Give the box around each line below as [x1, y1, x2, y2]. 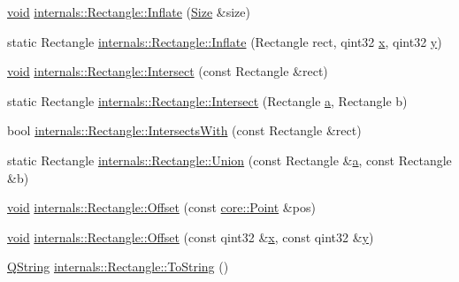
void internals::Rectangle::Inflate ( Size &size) [7, 3, 250, 20]
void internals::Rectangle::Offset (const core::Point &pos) [7, 198, 316, 217]
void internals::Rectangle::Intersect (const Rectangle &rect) [7, 62, 328, 80]
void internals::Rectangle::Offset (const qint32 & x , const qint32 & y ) [7, 227, 374, 246]
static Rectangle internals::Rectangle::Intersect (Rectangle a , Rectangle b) [7, 91, 408, 110]
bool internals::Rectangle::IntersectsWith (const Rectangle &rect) [7, 121, 362, 140]
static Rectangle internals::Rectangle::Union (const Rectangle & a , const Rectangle [7, 150, 452, 169]
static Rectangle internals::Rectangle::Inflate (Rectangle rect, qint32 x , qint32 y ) [7, 32, 442, 50]
